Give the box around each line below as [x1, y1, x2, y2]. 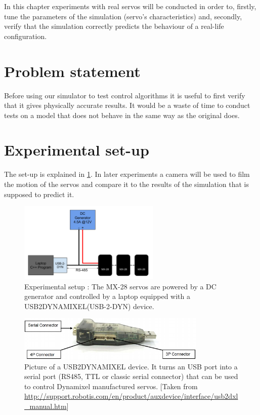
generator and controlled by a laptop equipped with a [24, 291, 190, 301]
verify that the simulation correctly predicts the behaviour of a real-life [4, 21, 224, 31]
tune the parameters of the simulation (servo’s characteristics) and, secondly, [4, 11, 242, 21]
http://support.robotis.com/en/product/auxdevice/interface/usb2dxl [24, 391, 238, 401]
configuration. [4, 30, 47, 41]
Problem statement [4, 60, 141, 81]
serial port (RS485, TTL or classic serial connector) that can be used [24, 371, 238, 382]
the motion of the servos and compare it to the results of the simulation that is [4, 179, 249, 189]
